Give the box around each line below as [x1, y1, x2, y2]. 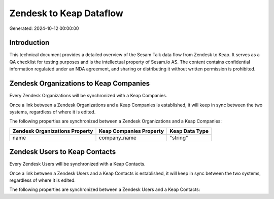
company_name [98, 134, 137, 141]
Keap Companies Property [98, 127, 164, 134]
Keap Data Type [169, 127, 209, 134]
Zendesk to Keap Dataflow [9, 8, 124, 19]
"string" [169, 134, 188, 141]
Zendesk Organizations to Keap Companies [9, 79, 150, 88]
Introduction [9, 38, 50, 47]
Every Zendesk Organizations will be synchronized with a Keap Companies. [9, 93, 167, 99]
